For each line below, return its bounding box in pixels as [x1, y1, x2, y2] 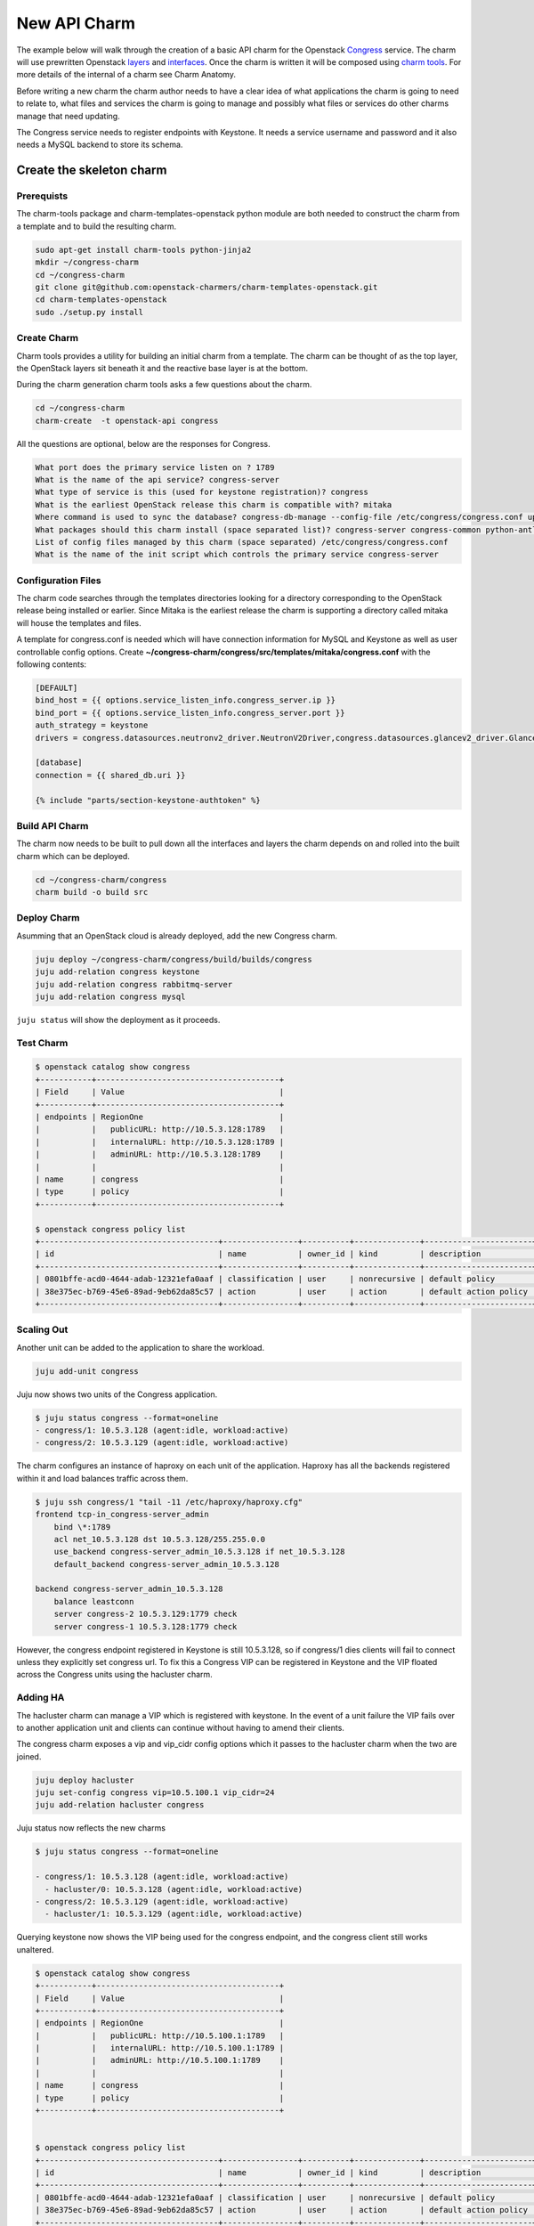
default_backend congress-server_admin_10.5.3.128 [53, 1559, 279, 1569]
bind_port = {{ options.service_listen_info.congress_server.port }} [35, 708, 345, 718]
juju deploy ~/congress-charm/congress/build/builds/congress [35, 954, 312, 964]
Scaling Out [16, 1323, 69, 1336]
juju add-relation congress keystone [35, 967, 200, 977]
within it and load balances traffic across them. [16, 1473, 189, 1483]
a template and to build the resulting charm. [16, 221, 177, 232]
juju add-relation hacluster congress [35, 1799, 205, 1810]
